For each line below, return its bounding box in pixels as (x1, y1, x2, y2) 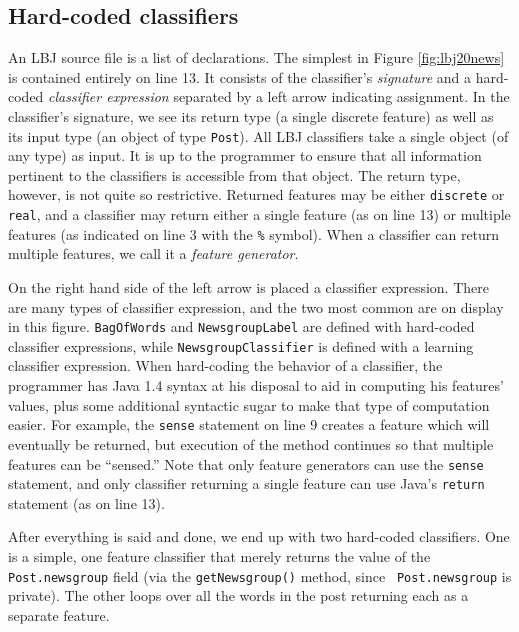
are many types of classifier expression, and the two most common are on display (8, 296, 504, 317)
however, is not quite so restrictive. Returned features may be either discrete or (8, 184, 505, 205)
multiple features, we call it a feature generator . (8, 243, 299, 264)
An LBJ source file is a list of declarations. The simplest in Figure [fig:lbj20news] (8, 47, 505, 68)
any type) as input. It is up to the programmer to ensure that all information (8, 145, 482, 166)
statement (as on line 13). (8, 492, 165, 513)
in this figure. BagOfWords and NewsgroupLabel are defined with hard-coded (8, 316, 475, 337)
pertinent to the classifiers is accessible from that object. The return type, (8, 164, 461, 185)
